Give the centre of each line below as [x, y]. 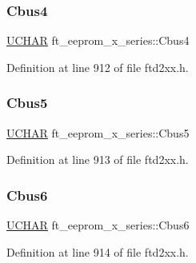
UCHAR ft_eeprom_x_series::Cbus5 [98, 132]
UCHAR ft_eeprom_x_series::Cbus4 [98, 40]
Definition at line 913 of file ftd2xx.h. [98, 159]
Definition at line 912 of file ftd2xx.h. [98, 67]
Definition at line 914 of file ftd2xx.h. [98, 251]
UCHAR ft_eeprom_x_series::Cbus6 [98, 225]
